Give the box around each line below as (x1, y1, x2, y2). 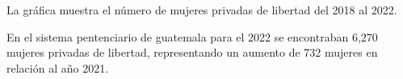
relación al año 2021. (6, 59, 109, 76)
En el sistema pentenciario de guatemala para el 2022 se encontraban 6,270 (6, 28, 378, 45)
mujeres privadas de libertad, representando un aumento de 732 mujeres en (6, 44, 378, 61)
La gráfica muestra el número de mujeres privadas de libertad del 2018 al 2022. (6, 2, 397, 18)
